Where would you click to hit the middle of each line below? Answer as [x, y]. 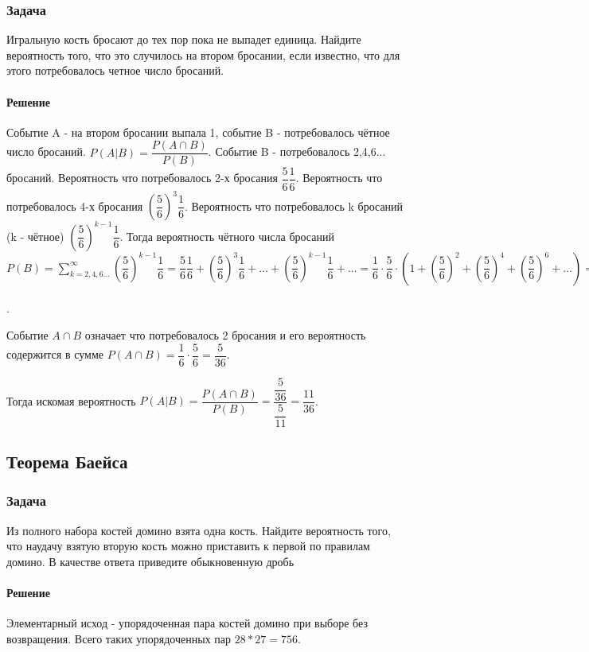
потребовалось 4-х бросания [75, 206]
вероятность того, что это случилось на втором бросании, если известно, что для [203, 54]
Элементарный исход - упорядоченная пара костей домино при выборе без [187, 623]
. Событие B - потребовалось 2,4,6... [297, 151]
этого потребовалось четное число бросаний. [115, 70]
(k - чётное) [35, 236]
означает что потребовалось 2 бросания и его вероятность [225, 335]
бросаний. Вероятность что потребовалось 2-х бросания [142, 178]
